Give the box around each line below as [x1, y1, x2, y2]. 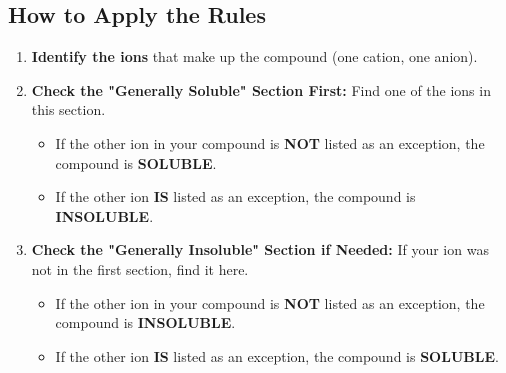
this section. [31, 99, 106, 120]
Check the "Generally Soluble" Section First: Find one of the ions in [31, 79, 491, 100]
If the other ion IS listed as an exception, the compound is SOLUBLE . [55, 345, 499, 366]
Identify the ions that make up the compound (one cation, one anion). [31, 46, 478, 67]
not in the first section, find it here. [31, 258, 249, 279]
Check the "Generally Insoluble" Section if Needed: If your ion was [31, 239, 489, 260]
